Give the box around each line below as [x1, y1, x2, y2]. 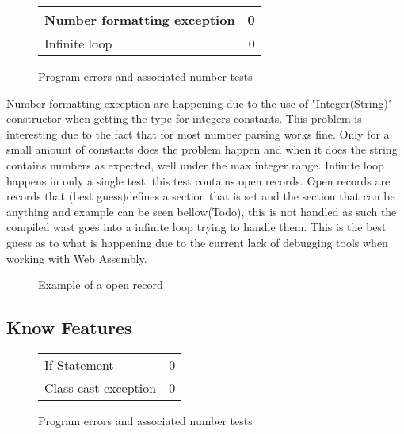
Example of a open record [38, 276, 163, 293]
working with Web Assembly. [6, 249, 147, 266]
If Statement [44, 355, 114, 374]
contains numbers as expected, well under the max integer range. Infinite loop [6, 156, 384, 173]
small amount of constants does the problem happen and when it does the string [6, 141, 398, 158]
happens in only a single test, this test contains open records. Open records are [6, 172, 391, 188]
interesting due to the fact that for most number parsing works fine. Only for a [6, 125, 390, 142]
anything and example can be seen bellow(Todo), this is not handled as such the [6, 203, 397, 219]
